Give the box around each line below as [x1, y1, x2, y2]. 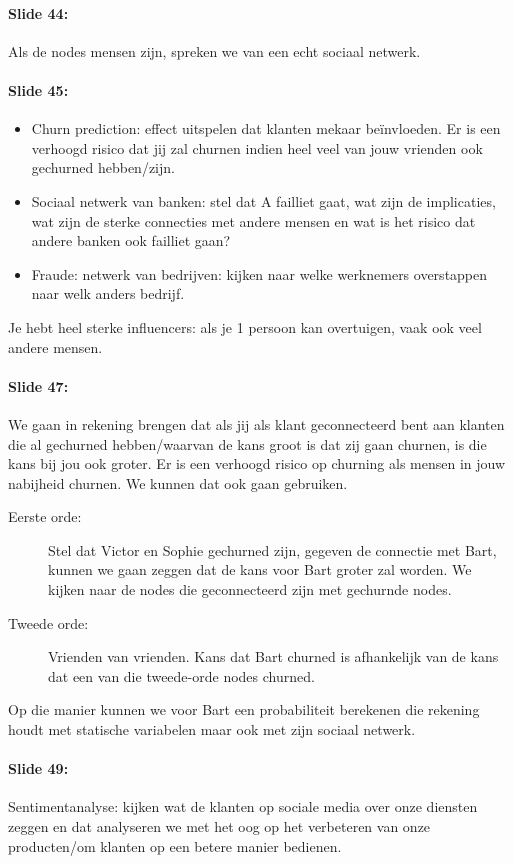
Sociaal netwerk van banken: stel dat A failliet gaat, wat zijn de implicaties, [31, 190, 496, 211]
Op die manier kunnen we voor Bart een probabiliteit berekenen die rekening [8, 699, 480, 720]
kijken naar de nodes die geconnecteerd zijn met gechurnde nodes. [48, 579, 452, 600]
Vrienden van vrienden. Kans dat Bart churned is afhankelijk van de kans [48, 646, 499, 667]
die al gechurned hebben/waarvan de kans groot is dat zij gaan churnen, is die [8, 433, 487, 454]
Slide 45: [8, 79, 69, 100]
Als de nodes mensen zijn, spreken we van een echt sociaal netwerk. [8, 40, 421, 61]
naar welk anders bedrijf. [31, 283, 185, 304]
